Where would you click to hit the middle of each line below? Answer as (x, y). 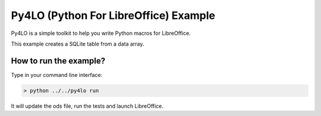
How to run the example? (58, 61)
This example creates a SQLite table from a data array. (78, 44)
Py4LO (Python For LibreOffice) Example (113, 15)
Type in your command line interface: (57, 75)
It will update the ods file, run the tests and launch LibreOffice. (87, 106)
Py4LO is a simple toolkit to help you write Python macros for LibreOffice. (101, 33)
